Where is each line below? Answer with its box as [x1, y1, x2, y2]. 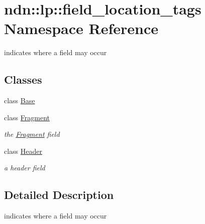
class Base [4, 95, 35, 106]
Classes [4, 72, 42, 87]
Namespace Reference [4, 18, 158, 39]
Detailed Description [4, 187, 114, 202]
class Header [4, 145, 43, 156]
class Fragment [4, 112, 50, 122]
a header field [4, 162, 45, 173]
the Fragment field [4, 129, 60, 139]
